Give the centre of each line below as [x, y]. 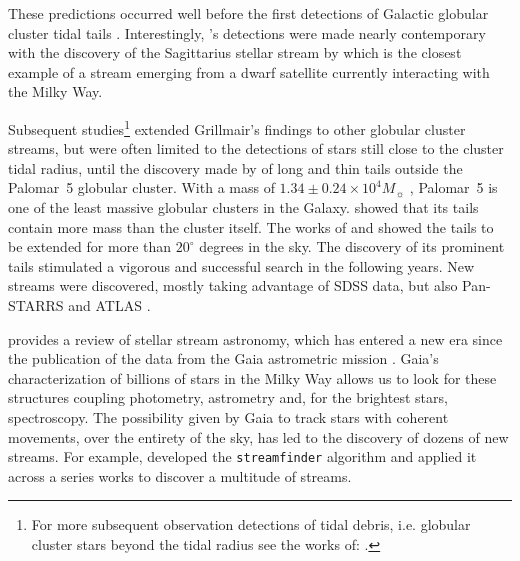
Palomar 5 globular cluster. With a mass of [141, 187]
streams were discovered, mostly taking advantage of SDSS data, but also [233, 285]
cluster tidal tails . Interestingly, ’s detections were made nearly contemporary [247, 32]
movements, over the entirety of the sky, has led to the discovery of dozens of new [258, 436]
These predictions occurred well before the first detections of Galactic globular [248, 13]
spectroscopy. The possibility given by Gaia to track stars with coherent [228, 416]
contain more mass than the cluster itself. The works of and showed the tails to [251, 226]
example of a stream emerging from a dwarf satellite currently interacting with [249, 71]
